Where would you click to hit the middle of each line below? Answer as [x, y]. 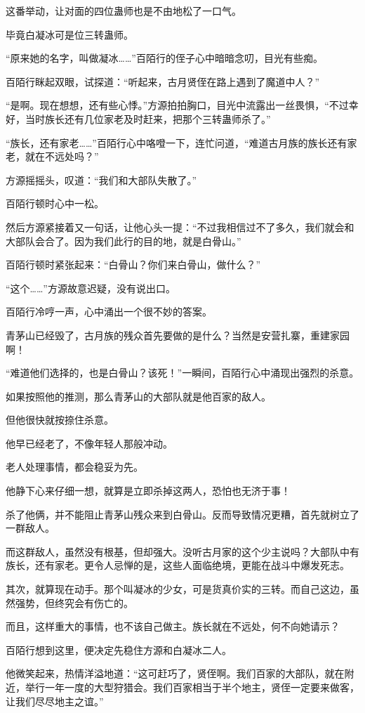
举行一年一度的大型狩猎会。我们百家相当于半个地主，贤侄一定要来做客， [192, 687]
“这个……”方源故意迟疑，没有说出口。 [91, 288]
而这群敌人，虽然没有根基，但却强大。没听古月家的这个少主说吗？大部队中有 [182, 551]
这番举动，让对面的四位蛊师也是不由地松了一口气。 [124, 11]
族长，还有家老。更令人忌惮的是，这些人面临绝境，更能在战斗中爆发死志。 [178, 565]
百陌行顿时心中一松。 [55, 203]
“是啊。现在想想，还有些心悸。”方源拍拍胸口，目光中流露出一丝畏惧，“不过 [177, 105]
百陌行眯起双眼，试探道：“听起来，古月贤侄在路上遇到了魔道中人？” [163, 81]
